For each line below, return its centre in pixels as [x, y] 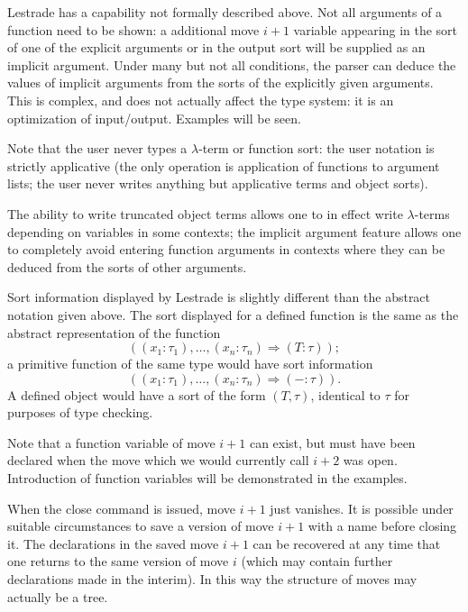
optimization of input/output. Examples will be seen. [154, 118]
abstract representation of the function [114, 332]
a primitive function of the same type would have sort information [190, 364]
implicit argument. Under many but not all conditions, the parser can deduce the [232, 64]
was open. [370, 460]
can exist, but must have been [332, 442]
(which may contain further [317, 561]
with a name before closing [382, 526]
